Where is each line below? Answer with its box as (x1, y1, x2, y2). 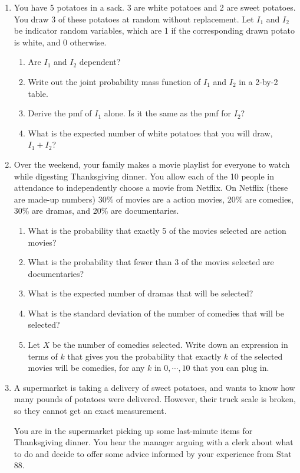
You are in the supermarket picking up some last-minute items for (14, 424, 253, 436)
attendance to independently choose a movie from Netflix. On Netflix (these (14, 181, 288, 194)
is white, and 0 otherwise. (14, 35, 107, 48)
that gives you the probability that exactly (67, 350, 222, 362)
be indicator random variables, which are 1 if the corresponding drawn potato (14, 24, 295, 37)
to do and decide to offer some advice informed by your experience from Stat (14, 447, 292, 459)
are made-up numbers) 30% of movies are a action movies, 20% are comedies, (14, 193, 294, 205)
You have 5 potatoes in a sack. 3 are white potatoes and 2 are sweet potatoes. (14, 1, 296, 13)
